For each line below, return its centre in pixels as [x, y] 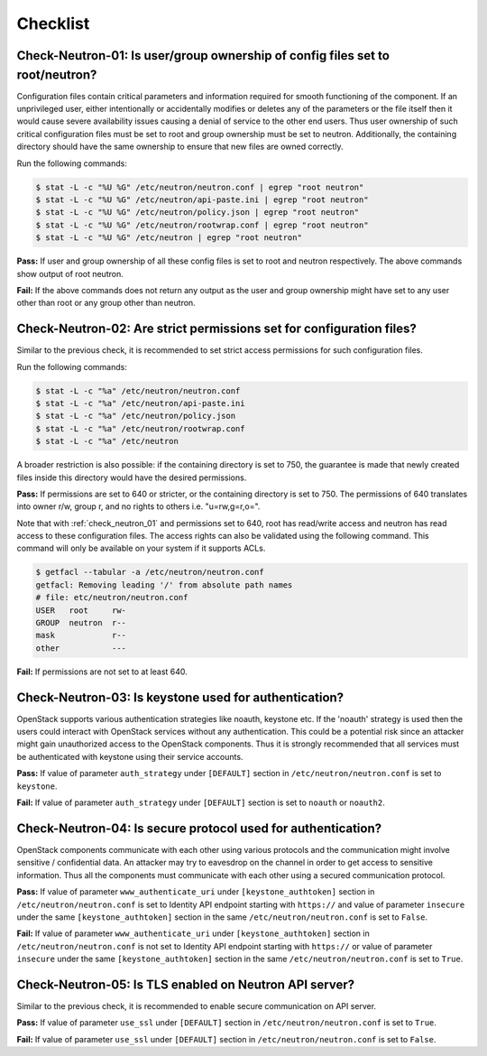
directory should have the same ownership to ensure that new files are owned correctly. [180, 147]
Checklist [53, 23]
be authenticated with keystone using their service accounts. [130, 756]
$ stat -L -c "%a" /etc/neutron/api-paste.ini [140, 403]
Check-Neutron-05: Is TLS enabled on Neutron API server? [186, 984]
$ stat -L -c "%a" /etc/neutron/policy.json [136, 416]
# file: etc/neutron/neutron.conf [112, 597]
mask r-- [81, 635]
